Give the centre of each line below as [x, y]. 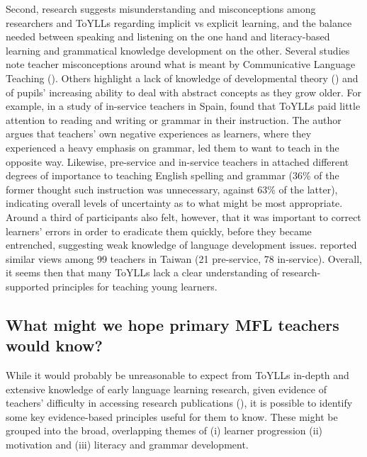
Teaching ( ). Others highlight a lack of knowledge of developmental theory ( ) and [182, 78]
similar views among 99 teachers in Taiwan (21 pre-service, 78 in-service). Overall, [184, 258]
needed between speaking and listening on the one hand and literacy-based [168, 36]
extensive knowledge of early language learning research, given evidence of [166, 389]
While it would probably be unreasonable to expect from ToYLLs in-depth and [177, 375]
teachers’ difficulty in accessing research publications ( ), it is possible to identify [179, 403]
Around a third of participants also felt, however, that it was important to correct [183, 216]
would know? [54, 345]
